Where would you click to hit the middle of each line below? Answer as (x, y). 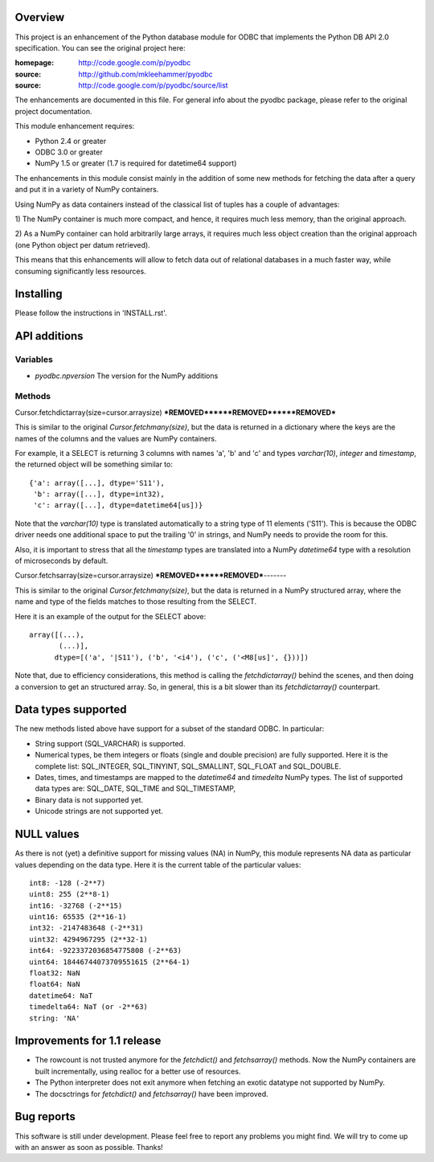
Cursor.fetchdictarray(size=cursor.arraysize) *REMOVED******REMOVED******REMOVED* (176, 412)
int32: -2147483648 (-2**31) (86, 928)
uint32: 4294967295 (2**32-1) (89, 939)
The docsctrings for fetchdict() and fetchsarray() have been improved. (151, 1094)
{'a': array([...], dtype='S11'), (97, 483)
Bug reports (45, 1117)
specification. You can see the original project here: (100, 47)
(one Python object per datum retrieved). (82, 244)
